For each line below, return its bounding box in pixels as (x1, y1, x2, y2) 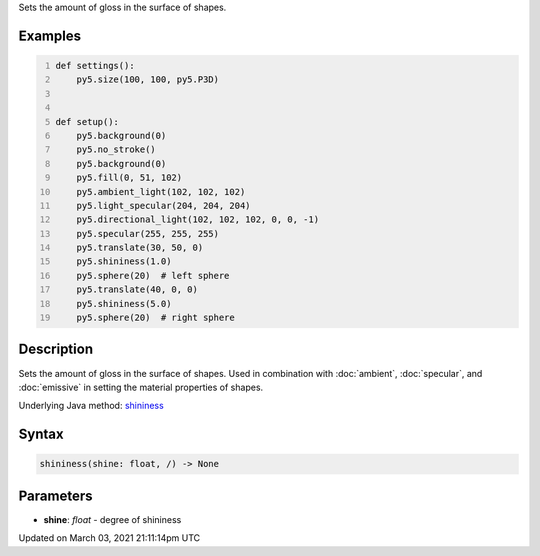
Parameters (18, 487, 93, 504)
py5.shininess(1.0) (76, 256, 172, 267)
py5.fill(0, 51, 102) (76, 172, 183, 184)
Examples (18, 27, 82, 44)
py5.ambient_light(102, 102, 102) (76, 186, 246, 197)
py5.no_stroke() (76, 144, 157, 155)
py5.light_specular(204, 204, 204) (76, 200, 251, 211)
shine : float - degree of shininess (43, 513, 182, 525)
